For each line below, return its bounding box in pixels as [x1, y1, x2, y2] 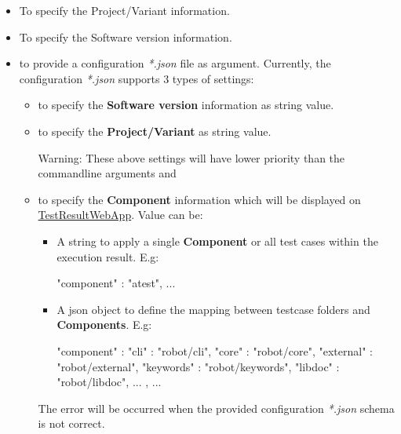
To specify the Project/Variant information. [19, 2, 230, 18]
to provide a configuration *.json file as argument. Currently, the [19, 55, 331, 71]
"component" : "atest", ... [57, 275, 176, 291]
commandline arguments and [38, 165, 177, 181]
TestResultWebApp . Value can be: [38, 206, 203, 223]
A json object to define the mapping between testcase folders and [57, 301, 370, 317]
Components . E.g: [57, 316, 152, 333]
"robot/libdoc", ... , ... [57, 374, 162, 390]
